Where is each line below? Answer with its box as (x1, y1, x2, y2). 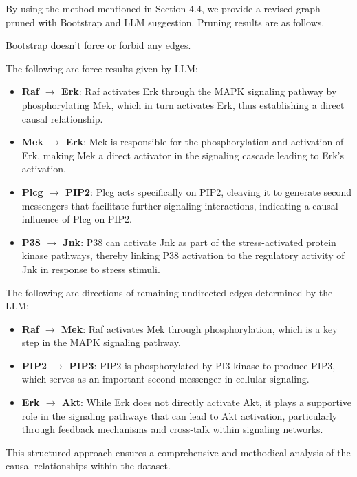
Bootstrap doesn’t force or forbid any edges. (6, 38, 191, 52)
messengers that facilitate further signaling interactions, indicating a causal (21, 198, 338, 212)
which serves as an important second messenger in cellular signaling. (21, 372, 310, 386)
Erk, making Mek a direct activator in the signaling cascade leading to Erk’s (21, 148, 345, 162)
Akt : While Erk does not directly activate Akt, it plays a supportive (61, 395, 352, 409)
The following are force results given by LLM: (6, 61, 198, 75)
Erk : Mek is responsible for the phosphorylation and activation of (65, 134, 344, 149)
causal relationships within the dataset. (6, 458, 171, 473)
